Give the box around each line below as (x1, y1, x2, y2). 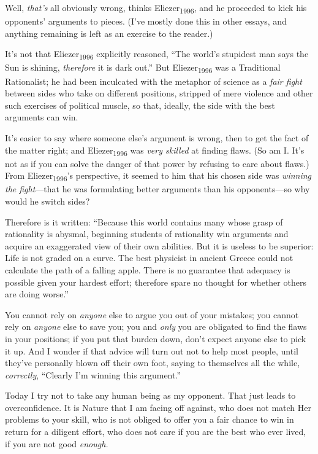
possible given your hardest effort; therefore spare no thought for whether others (5, 275, 306, 288)
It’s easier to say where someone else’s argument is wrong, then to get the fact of (5, 131, 309, 144)
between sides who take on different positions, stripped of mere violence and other (5, 87, 313, 100)
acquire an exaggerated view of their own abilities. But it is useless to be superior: (5, 239, 314, 252)
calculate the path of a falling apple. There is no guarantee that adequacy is (5, 263, 290, 276)
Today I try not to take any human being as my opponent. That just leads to (5, 389, 296, 402)
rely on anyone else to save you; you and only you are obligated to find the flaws (5, 320, 307, 333)
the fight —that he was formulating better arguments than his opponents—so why (5, 182, 310, 195)
